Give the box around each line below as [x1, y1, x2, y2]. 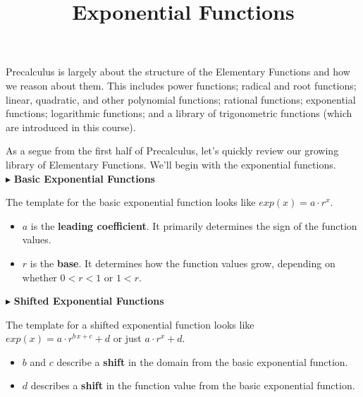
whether [22, 269, 57, 284]
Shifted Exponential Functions [13, 293, 164, 308]
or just [113, 331, 142, 346]
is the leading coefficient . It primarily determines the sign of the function [30, 218, 357, 233]
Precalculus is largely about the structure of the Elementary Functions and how [6, 64, 350, 79]
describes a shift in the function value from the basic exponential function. [30, 378, 355, 393]
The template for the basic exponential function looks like [6, 195, 256, 209]
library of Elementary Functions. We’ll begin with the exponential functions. [6, 157, 336, 171]
